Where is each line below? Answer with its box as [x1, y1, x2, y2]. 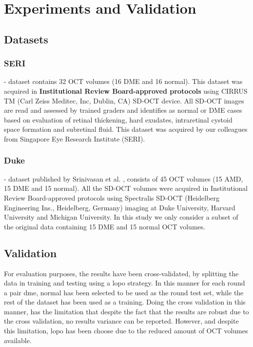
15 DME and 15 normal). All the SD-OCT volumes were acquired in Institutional [4, 183, 248, 193]
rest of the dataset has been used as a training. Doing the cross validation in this [4, 297, 246, 307]
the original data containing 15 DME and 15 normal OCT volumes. [4, 221, 206, 231]
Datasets [4, 31, 48, 46]
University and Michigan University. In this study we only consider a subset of [4, 212, 238, 222]
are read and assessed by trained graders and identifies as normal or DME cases [4, 105, 242, 115]
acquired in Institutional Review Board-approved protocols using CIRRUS [4, 85, 248, 96]
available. [4, 335, 32, 345]
